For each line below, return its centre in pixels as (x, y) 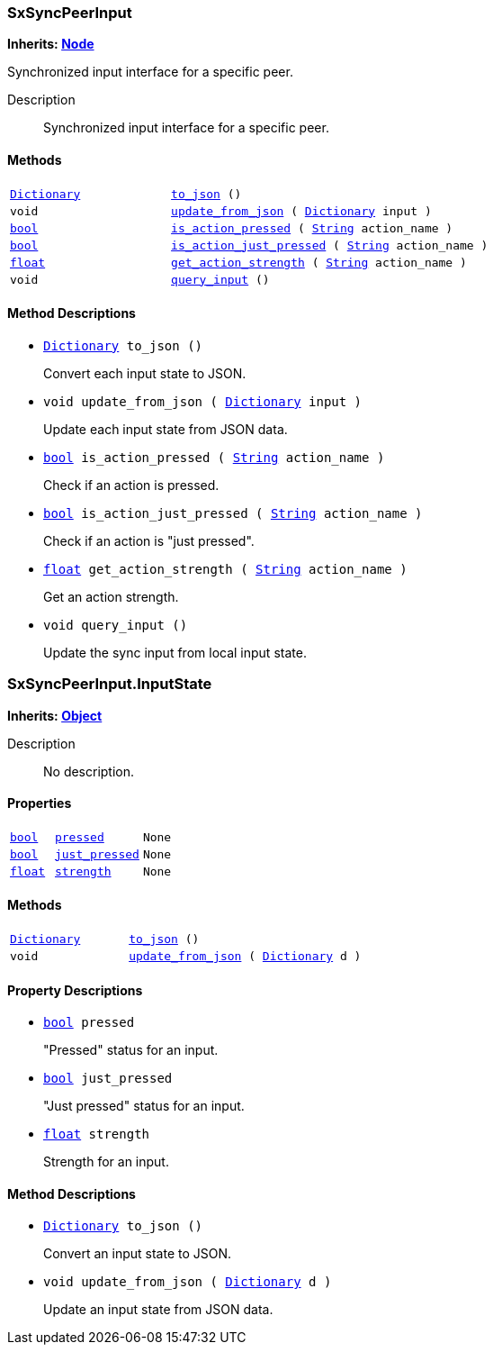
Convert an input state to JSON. (138, 1254)
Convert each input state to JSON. (145, 373)
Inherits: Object (55, 715)
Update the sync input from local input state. (175, 652)
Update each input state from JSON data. (166, 429)
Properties (40, 803)
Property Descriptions (75, 990)
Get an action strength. (111, 596)
